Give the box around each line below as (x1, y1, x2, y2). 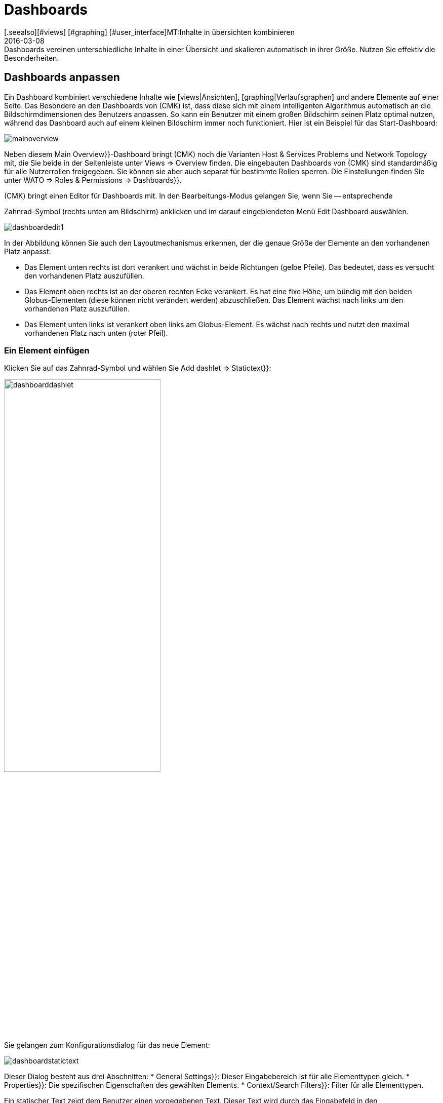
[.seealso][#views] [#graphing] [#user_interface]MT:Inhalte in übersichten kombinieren (4, 27, 295, 36)
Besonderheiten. (4, 53, 59, 62)
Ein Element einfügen (4, 345, 90, 356)
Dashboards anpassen (4, 71, 120, 84)
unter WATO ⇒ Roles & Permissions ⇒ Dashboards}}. (4, 175, 182, 184)
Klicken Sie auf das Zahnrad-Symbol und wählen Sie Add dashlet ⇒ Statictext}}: (4, 364, 271, 373)
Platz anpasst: (4, 247, 51, 256)
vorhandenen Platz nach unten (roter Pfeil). (24, 328, 168, 337)
